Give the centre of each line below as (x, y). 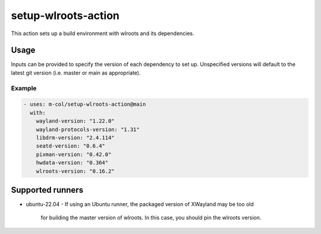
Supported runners (47, 190)
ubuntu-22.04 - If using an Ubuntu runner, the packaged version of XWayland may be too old (140, 204)
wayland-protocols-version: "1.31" (88, 129)
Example (24, 88)
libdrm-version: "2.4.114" (75, 138)
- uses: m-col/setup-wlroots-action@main (85, 104)
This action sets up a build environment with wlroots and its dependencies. (103, 33)
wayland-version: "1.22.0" (75, 121)
